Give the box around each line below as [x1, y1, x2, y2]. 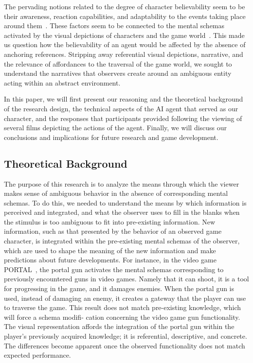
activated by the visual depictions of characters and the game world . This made [4, 30, 245, 40]
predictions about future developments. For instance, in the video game [4, 255, 217, 265]
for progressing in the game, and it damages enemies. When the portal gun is [4, 283, 235, 294]
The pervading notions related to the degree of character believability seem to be [4, 1, 245, 11]
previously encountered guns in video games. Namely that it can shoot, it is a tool [4, 274, 249, 284]
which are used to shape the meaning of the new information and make [4, 245, 216, 255]
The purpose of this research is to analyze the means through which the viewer [4, 178, 239, 189]
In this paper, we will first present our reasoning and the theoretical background [4, 94, 243, 104]
